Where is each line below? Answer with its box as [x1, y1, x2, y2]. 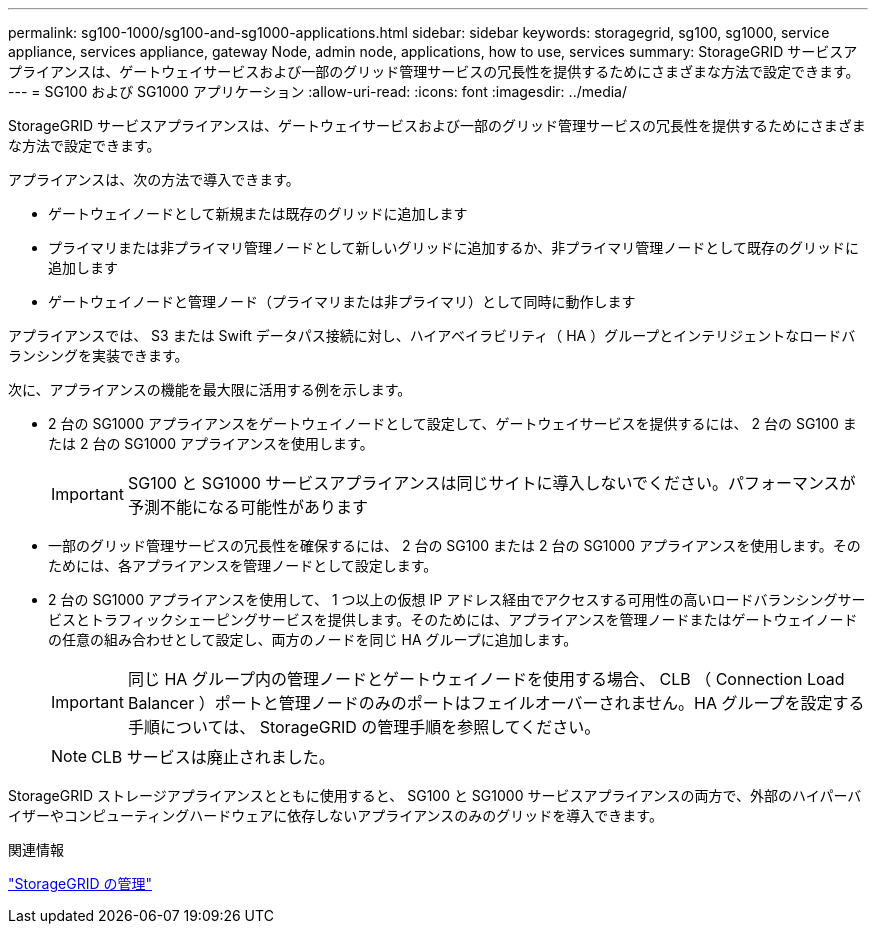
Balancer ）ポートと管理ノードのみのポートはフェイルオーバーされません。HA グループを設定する [127, 693, 865, 713]
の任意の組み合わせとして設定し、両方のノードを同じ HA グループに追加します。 [48, 631, 578, 648]
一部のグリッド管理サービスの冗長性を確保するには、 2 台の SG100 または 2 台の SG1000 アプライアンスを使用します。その [48, 537, 861, 554]
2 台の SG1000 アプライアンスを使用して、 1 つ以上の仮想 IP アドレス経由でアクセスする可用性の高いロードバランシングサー [48, 591, 866, 608]
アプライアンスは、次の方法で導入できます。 [8, 171, 300, 188]
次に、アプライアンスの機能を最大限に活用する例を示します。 [8, 381, 412, 398]
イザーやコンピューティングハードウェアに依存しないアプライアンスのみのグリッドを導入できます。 [8, 807, 663, 824]
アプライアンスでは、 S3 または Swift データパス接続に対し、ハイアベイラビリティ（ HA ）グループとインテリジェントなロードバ [8, 327, 856, 344]
